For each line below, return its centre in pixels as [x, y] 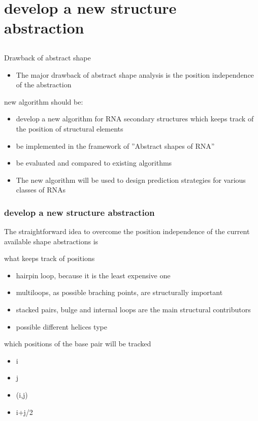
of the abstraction [44, 85]
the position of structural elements [70, 128]
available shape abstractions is [51, 241]
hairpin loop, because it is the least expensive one [93, 275]
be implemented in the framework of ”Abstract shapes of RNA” [115, 145]
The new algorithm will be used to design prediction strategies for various [131, 180]
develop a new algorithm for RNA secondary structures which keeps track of [135, 119]
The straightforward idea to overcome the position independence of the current [127, 231]
